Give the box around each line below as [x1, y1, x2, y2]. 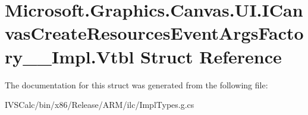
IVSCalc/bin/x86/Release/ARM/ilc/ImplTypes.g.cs [5, 98, 194, 111]
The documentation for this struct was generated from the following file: [5, 78, 268, 91]
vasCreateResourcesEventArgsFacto [5, 21, 304, 45]
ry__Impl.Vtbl [5, 44, 134, 68]
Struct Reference [140, 44, 282, 68]
